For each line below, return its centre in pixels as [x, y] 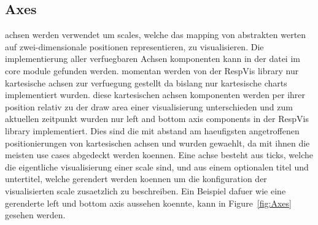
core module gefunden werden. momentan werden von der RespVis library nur [152, 70]
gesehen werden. [35, 215]
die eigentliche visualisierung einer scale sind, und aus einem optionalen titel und [157, 166]
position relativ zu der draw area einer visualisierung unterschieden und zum [149, 106]
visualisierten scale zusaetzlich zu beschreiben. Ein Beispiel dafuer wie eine [145, 190]
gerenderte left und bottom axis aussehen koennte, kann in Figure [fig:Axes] [148, 203]
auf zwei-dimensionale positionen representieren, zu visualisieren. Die [134, 46]
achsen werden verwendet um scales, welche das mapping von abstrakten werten [156, 35]
